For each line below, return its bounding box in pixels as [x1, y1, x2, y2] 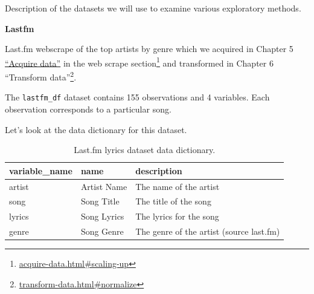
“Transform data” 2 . [5, 69, 77, 83]
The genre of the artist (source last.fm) [135, 225, 280, 238]
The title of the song [135, 195, 211, 207]
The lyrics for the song [135, 210, 219, 223]
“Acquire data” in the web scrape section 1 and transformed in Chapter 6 [5, 54, 274, 69]
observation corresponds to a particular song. [5, 102, 171, 115]
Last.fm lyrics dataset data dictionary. [74, 143, 216, 156]
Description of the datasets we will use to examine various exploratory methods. [5, 2, 301, 14]
